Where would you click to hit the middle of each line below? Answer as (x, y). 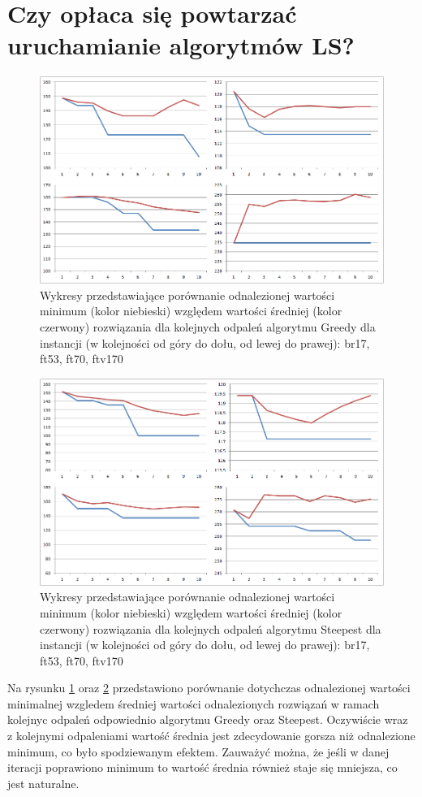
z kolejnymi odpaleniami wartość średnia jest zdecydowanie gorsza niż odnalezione (211, 736)
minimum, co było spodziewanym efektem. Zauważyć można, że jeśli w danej (198, 751)
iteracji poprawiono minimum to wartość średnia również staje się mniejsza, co (202, 767)
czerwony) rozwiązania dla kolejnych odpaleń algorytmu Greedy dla (208, 327)
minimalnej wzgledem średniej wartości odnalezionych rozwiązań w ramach (194, 703)
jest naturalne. (43, 783)
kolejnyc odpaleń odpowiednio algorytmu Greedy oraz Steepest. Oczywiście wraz (208, 719)
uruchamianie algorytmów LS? (181, 45)
